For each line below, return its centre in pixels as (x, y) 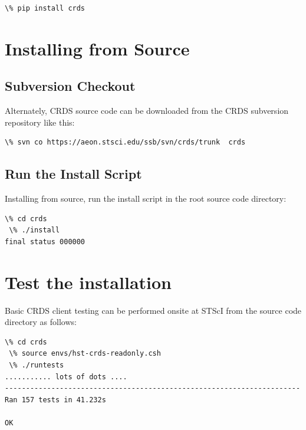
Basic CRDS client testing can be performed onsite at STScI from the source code (153, 310)
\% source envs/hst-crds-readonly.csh (85, 354)
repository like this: (40, 122)
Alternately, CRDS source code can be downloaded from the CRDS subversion (147, 111)
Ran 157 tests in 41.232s (55, 400)
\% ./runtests (37, 365)
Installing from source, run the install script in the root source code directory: (146, 198)
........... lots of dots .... (66, 377)
